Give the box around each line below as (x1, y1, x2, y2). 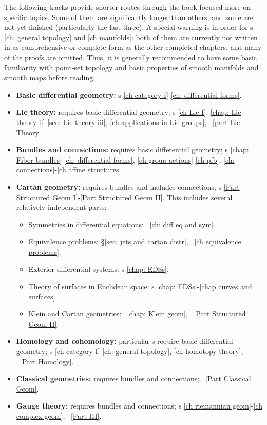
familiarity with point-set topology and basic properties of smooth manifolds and (4, 62, 259, 73)
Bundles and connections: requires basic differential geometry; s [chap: (16, 144, 249, 155)
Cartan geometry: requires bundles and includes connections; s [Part (16, 181, 240, 192)
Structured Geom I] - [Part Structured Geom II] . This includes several (16, 191, 233, 202)
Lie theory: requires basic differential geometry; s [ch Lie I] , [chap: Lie (16, 107, 241, 117)
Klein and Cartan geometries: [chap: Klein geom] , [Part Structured (28, 308, 246, 319)
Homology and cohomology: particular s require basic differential (16, 335, 233, 346)
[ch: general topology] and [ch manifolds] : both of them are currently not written (4, 31, 258, 42)
